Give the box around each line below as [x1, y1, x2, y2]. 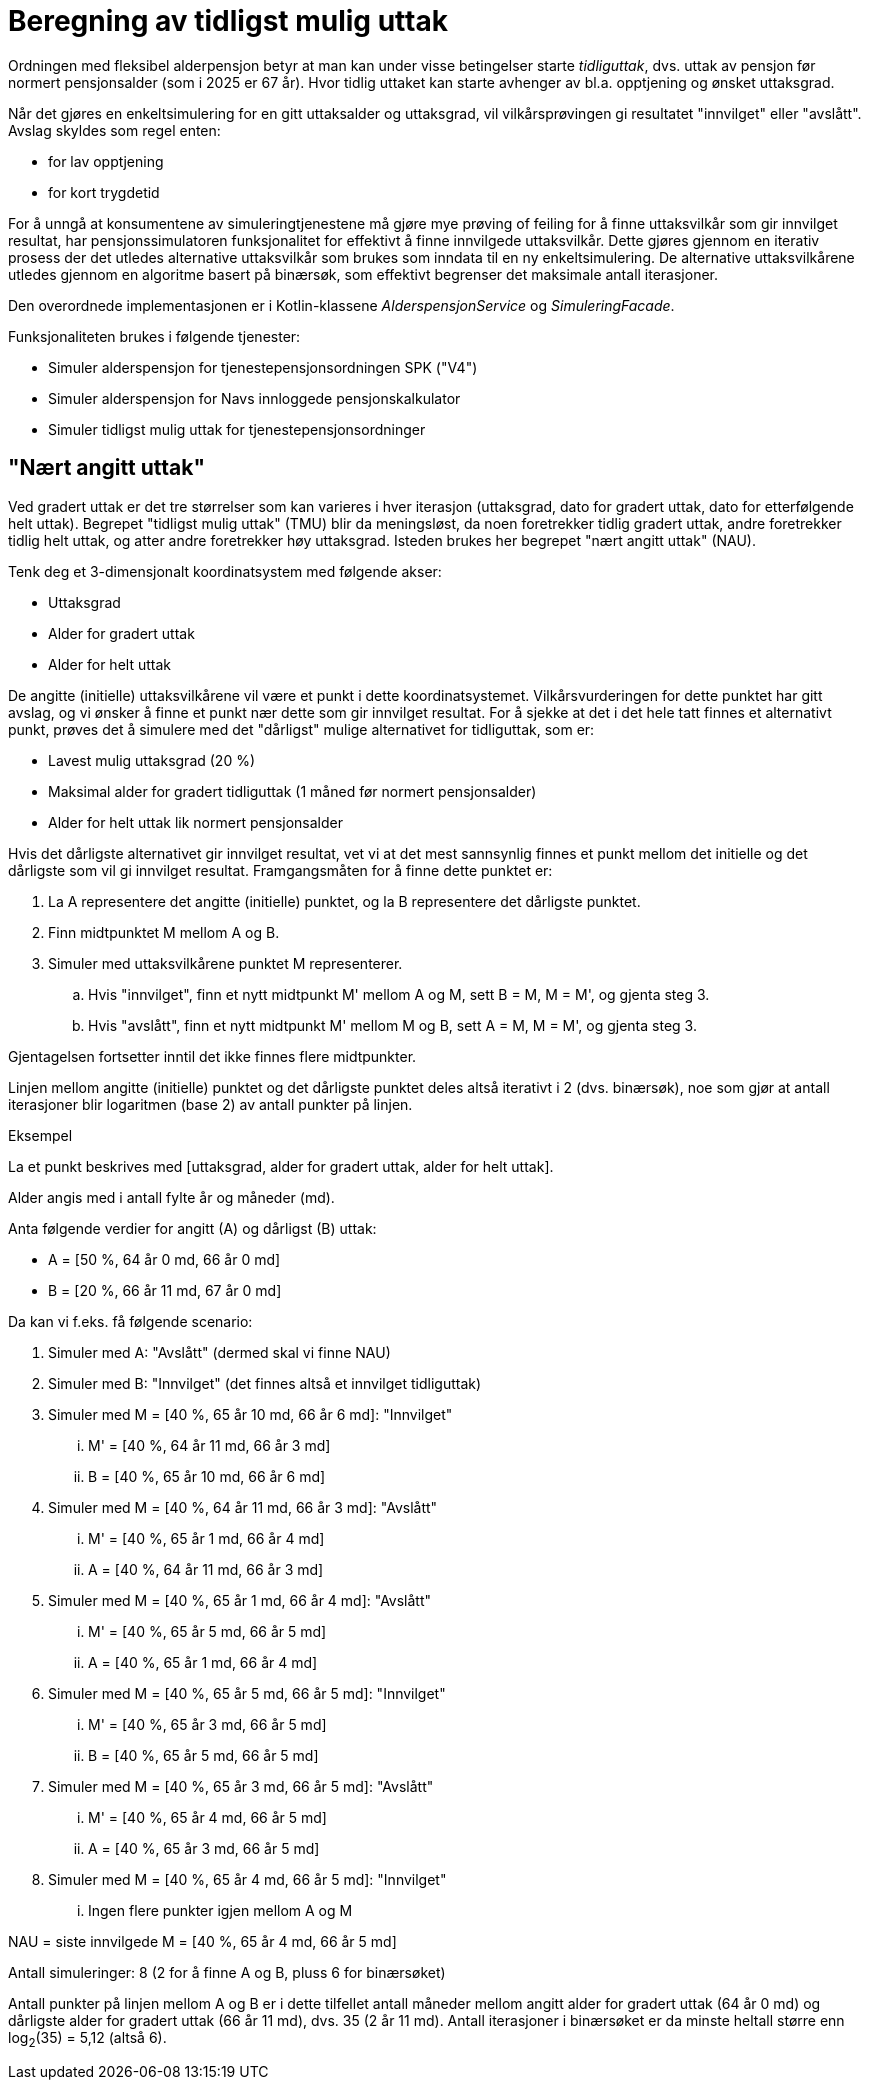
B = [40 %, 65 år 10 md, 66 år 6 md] [88, 1467, 326, 1485]
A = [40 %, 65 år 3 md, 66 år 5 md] [88, 1839, 320, 1857]
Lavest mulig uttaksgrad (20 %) [48, 751, 256, 769]
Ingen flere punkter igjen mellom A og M [88, 1901, 353, 1919]
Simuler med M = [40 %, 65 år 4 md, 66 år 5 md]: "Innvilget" [48, 1870, 447, 1888]
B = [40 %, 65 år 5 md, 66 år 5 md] [88, 1746, 319, 1764]
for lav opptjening [48, 152, 164, 170]
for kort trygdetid [48, 183, 160, 201]
